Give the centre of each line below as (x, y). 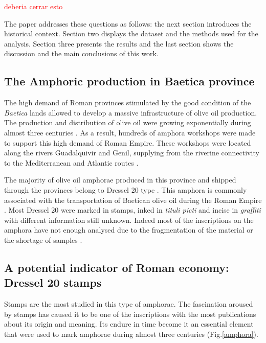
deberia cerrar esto (34, 6)
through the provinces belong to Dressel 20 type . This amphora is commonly (126, 189)
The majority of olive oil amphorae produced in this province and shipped (120, 180)
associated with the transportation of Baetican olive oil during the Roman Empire (133, 200)
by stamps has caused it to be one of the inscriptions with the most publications (130, 314)
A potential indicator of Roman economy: (117, 267)
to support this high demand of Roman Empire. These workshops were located (128, 142)
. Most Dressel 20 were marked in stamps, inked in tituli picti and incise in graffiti (132, 210)
